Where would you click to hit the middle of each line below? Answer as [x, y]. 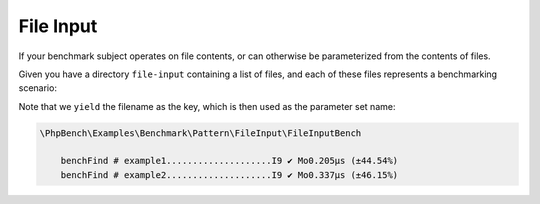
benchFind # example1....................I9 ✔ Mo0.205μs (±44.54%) [229, 161]
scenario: [37, 88]
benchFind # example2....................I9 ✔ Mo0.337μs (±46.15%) [229, 174]
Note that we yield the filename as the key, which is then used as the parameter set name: [207, 106]
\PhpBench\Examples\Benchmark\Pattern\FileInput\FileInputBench [200, 133]
